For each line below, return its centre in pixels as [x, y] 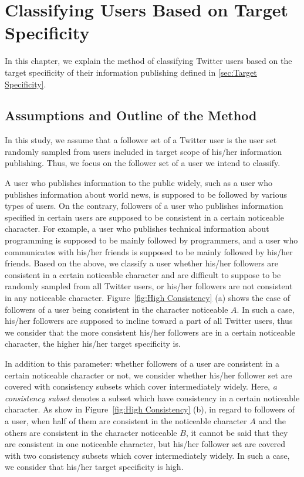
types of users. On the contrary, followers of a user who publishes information [144, 206]
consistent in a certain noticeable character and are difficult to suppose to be [143, 274]
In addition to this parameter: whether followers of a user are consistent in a [142, 363]
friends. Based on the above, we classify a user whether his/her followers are [142, 263]
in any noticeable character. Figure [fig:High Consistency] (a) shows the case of [148, 298]
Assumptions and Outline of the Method [131, 115]
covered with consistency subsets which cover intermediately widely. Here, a [141, 386]
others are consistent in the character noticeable [91, 432]
